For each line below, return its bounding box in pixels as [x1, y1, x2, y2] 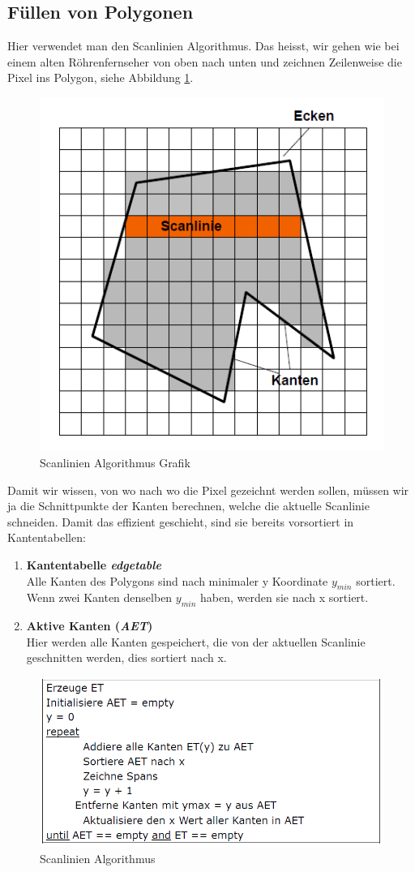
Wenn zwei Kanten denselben [26, 589, 173, 606]
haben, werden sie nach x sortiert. [200, 589, 369, 606]
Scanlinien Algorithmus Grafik [40, 454, 190, 471]
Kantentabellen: [7, 529, 86, 546]
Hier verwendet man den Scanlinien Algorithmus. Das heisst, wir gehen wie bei [7, 37, 400, 54]
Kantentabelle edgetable [26, 556, 161, 573]
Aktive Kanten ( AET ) [26, 617, 153, 634]
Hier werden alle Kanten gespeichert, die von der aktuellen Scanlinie [26, 633, 366, 650]
